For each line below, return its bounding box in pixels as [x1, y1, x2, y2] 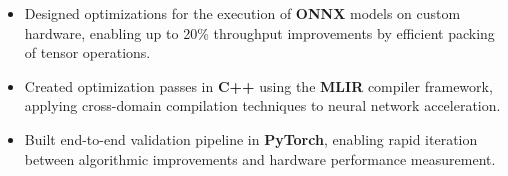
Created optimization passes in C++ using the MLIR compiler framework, [24, 75, 493, 96]
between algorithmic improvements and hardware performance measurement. [24, 148, 496, 169]
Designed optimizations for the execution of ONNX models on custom [24, 3, 461, 23]
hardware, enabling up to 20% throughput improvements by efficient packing [24, 22, 495, 43]
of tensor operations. [24, 42, 151, 63]
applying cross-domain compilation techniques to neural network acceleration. [24, 95, 501, 116]
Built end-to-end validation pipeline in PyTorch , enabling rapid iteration [24, 128, 478, 149]
